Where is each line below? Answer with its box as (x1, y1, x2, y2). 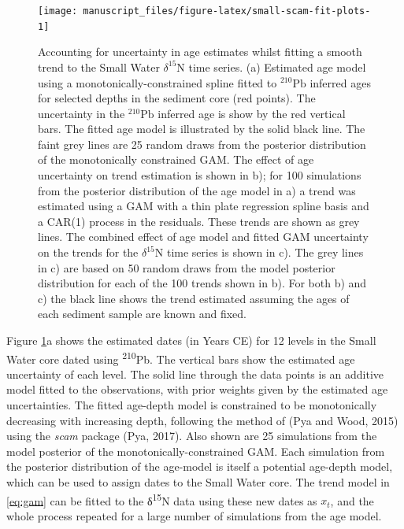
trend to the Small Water (38, 58, 160, 75)
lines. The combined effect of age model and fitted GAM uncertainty (38, 228, 369, 245)
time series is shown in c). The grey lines (166, 244, 364, 261)
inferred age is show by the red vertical (158, 105, 346, 121)
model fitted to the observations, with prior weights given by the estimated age (6, 381, 388, 398)
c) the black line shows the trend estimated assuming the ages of (38, 290, 350, 306)
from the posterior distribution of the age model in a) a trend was (38, 182, 356, 198)
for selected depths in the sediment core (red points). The (38, 90, 316, 106)
